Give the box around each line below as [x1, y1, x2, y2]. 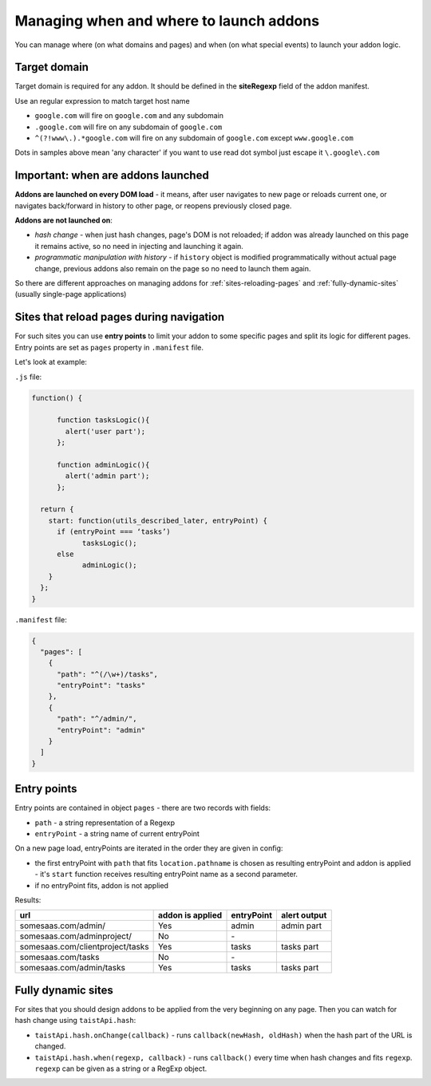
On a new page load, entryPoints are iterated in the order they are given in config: [14, 843, 283, 853]
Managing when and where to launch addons [14, 12, 319, 30]
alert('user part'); [65, 427, 146, 436]
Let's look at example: [14, 357, 88, 367]
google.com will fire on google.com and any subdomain [34, 111, 223, 120]
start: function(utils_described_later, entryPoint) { [48, 515, 267, 525]
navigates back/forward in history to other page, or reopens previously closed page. [14, 200, 292, 211]
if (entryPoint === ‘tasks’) [57, 527, 171, 536]
